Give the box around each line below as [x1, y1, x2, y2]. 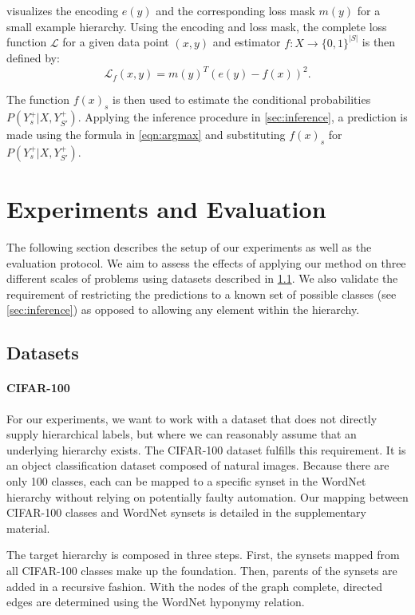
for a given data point [62, 34, 169, 50]
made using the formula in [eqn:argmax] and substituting [6, 126, 286, 143]
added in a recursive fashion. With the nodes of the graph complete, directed [6, 577, 382, 594]
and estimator [212, 34, 281, 50]
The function [6, 91, 69, 108]
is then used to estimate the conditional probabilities [113, 91, 371, 108]
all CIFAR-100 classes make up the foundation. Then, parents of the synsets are [6, 561, 397, 578]
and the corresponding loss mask [156, 2, 315, 18]
